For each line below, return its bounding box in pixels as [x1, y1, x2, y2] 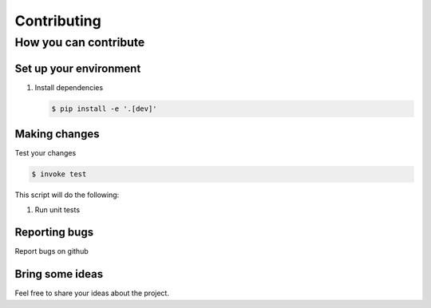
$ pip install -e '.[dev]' [51, 104, 157, 113]
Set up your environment [14, 61, 141, 75]
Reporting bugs [14, 226, 94, 239]
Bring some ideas [14, 267, 104, 281]
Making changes [14, 128, 100, 141]
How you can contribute [14, 35, 145, 49]
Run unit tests [34, 204, 80, 215]
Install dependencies [34, 82, 104, 92]
